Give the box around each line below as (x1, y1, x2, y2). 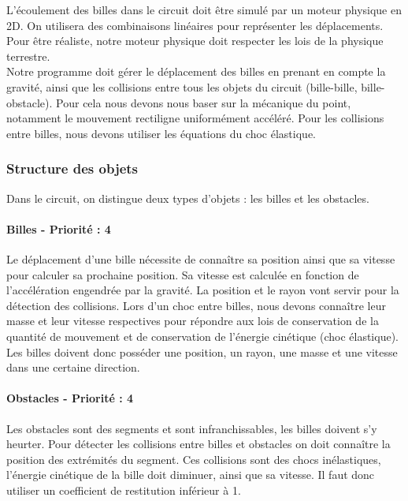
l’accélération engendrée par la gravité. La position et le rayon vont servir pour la (6, 282, 399, 298)
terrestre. (6, 47, 50, 64)
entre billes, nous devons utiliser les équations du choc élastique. (6, 125, 316, 141)
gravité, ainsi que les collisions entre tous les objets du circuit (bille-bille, (6, 78, 358, 95)
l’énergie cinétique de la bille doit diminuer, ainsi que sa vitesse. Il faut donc (6, 466, 375, 483)
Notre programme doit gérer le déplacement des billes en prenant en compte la (6, 63, 386, 80)
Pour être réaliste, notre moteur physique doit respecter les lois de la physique (6, 32, 384, 49)
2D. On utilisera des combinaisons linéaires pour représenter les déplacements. (6, 17, 384, 33)
